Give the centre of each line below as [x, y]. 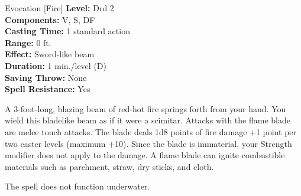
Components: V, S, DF [50, 19]
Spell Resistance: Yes [48, 89]
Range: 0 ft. [28, 42]
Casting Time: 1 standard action [67, 31]
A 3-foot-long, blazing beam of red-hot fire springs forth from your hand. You [145, 108]
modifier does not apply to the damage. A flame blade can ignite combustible [145, 155]
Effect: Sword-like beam [50, 54]
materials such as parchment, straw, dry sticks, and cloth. [109, 166]
